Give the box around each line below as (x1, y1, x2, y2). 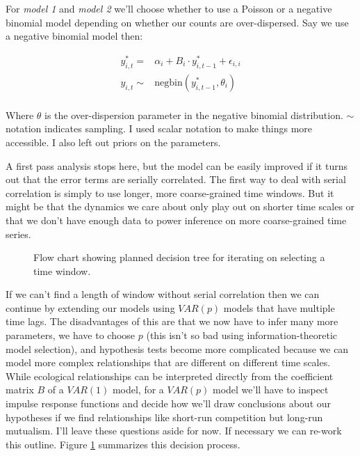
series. (6, 226, 31, 241)
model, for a (112, 382, 164, 397)
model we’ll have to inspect (213, 382, 329, 397)
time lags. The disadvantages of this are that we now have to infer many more (6, 314, 338, 329)
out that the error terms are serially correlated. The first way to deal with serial (6, 172, 346, 187)
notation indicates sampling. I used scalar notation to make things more (6, 121, 313, 136)
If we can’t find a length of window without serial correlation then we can (6, 287, 320, 301)
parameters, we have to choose (6, 328, 136, 343)
